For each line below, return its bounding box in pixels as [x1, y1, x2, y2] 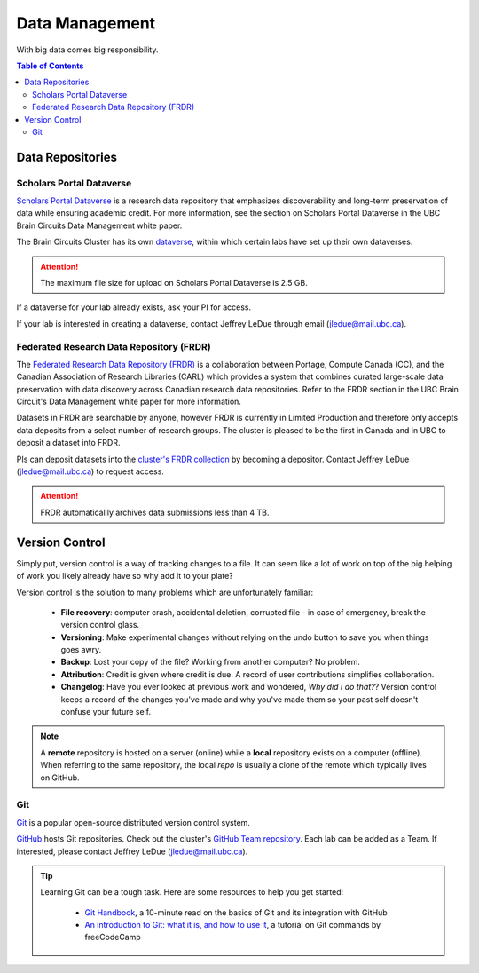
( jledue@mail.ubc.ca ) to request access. [16, 466, 164, 477]
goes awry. [60, 645, 102, 655]
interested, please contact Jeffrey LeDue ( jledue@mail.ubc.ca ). [16, 846, 248, 857]
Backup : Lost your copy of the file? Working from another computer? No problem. [60, 657, 361, 668]
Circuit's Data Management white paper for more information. [16, 396, 241, 407]
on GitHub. [40, 772, 80, 783]
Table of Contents [16, 60, 84, 71]
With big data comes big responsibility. [16, 44, 159, 55]
